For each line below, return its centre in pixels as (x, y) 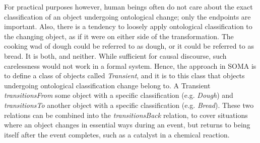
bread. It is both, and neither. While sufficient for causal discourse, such (115, 55)
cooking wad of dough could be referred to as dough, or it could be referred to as (129, 46)
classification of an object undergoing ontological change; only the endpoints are (127, 16)
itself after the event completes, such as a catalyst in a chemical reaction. (117, 134)
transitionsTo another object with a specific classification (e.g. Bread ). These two (129, 105)
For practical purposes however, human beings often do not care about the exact (128, 7)
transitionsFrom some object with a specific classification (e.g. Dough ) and (119, 95)
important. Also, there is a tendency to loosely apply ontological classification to (128, 26)
